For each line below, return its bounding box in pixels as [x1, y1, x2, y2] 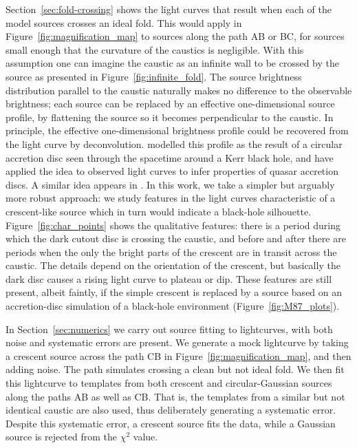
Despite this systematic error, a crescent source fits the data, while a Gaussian [6, 416, 336, 430]
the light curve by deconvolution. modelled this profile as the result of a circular [6, 136, 343, 151]
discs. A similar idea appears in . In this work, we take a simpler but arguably [6, 177, 335, 191]
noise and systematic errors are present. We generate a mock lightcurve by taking [6, 335, 349, 350]
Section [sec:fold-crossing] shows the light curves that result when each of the [6, 2, 332, 16]
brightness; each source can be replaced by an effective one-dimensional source [6, 96, 335, 111]
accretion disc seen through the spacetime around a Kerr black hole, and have [6, 150, 334, 164]
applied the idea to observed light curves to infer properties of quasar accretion [6, 164, 338, 178]
